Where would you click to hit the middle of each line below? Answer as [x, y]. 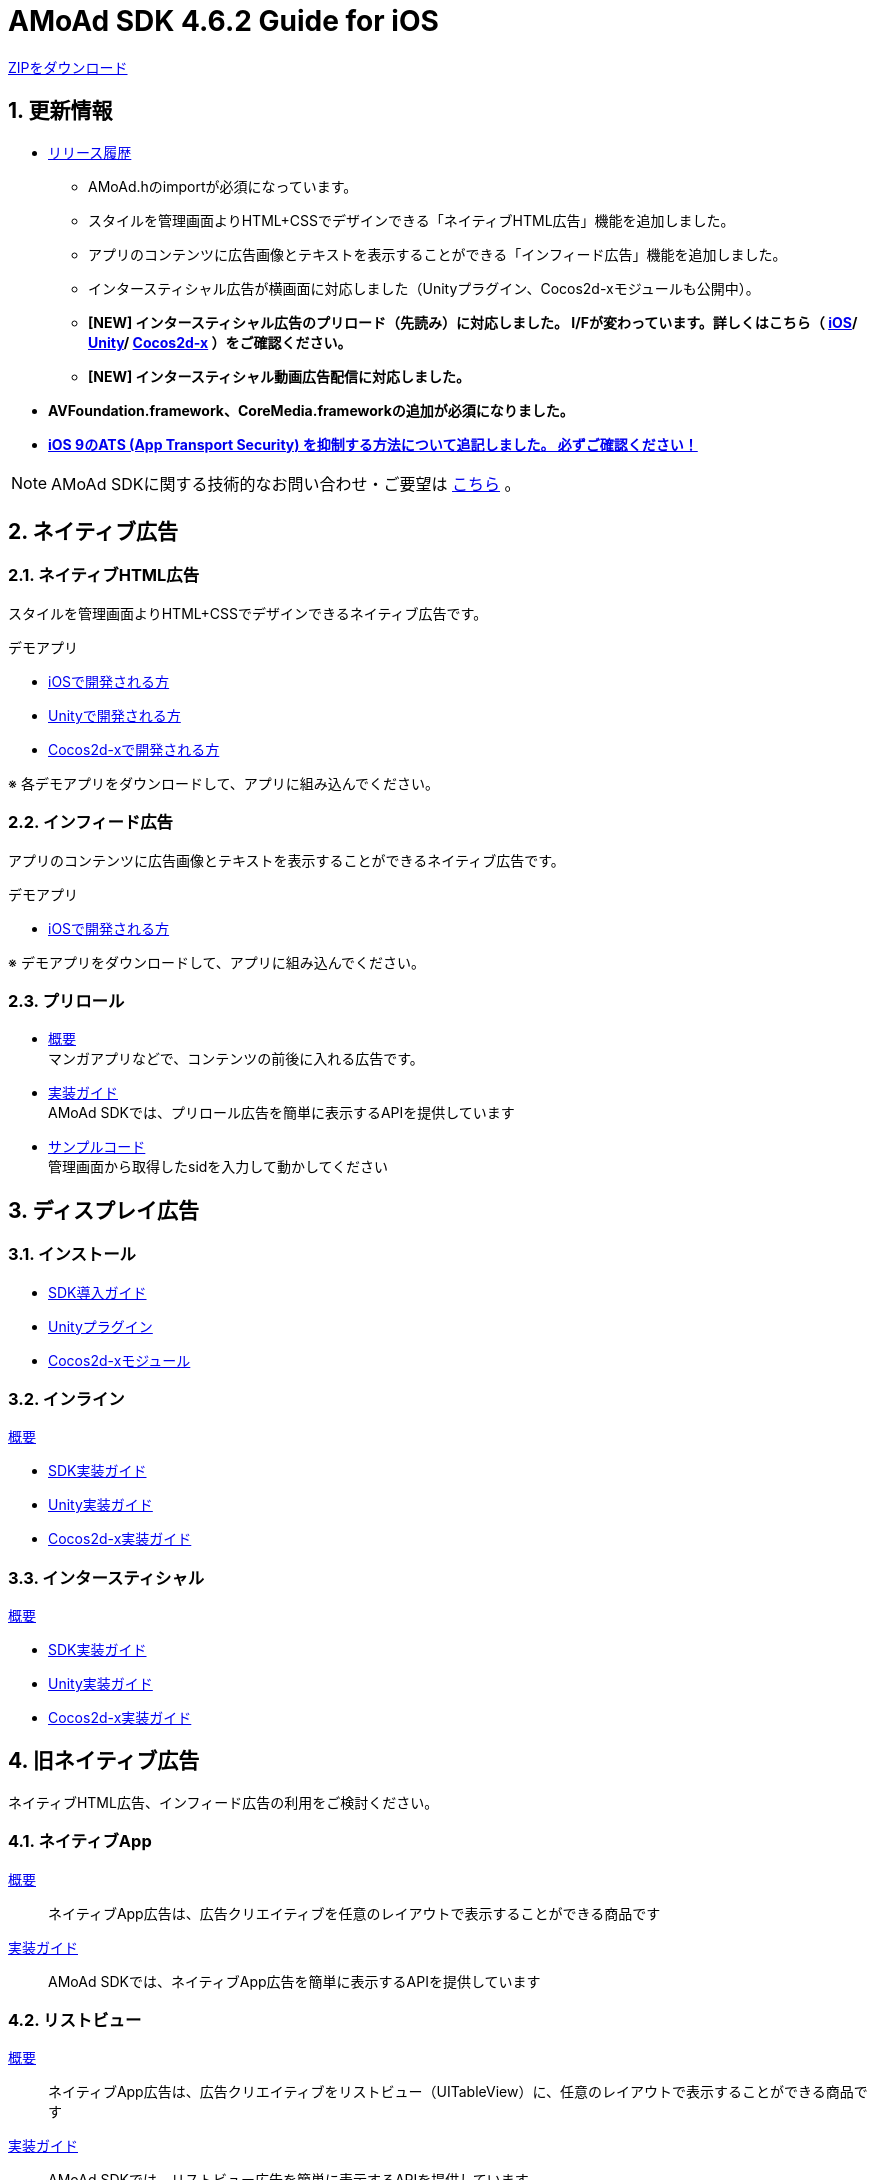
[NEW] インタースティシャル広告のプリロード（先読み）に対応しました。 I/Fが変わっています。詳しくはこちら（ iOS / [473, 322]
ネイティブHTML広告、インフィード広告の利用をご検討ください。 [223, 1802]
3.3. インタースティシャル [106, 1577]
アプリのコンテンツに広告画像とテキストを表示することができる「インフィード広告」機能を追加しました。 [437, 254]
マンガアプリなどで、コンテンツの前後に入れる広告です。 [236, 1059]
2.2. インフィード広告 [90, 822]
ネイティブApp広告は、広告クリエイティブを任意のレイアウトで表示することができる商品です [354, 1913]
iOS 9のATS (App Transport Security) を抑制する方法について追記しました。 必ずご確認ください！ [373, 444]
